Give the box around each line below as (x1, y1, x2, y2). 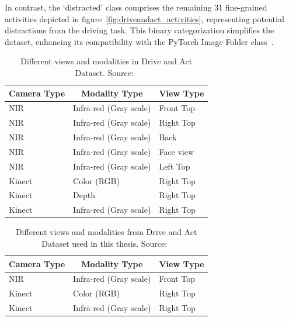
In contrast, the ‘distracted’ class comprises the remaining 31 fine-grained (5, 1, 267, 13)
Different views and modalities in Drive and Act (20, 55, 193, 67)
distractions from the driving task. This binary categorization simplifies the (5, 24, 274, 36)
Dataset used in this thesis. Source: (41, 237, 168, 249)
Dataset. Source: (75, 66, 134, 78)
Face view (159, 145, 194, 157)
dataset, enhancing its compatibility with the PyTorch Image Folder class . (5, 35, 274, 47)
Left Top (159, 160, 190, 172)
